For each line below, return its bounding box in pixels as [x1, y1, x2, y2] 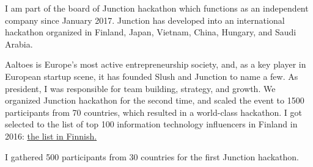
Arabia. [5, 37, 33, 50]
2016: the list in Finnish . [5, 129, 97, 142]
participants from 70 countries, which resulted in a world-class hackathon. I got [5, 105, 302, 118]
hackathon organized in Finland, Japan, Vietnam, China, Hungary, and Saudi [5, 26, 296, 38]
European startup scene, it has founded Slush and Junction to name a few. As [5, 69, 298, 82]
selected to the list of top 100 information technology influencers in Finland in [5, 118, 298, 130]
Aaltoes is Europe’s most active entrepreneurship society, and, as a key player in [5, 58, 306, 71]
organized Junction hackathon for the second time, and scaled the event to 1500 [5, 94, 304, 107]
